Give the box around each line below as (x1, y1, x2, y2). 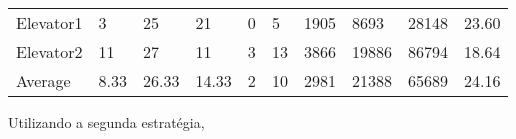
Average (16, 69, 71, 92)
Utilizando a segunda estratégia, (8, 112, 205, 132)
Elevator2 (16, 40, 83, 63)
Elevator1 (16, 11, 83, 34)
